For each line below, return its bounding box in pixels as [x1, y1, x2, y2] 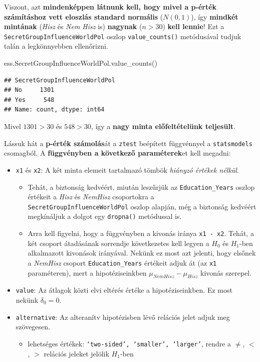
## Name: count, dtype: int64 [4, 106, 105, 113]
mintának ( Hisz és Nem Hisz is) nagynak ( [4, 21, 142, 32]
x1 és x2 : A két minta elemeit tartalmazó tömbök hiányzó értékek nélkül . [16, 164, 239, 175]
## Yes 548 [4, 96, 55, 103]
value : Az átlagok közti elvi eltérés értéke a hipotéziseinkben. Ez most [16, 285, 232, 295]
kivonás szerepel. [200, 267, 252, 278]
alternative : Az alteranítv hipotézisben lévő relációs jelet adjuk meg [16, 311, 230, 322]
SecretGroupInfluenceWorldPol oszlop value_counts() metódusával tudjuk [4, 31, 241, 41]
